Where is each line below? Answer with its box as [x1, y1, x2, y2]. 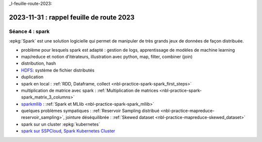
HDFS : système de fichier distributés [21, 67, 95, 73]
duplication [21, 74, 44, 80]
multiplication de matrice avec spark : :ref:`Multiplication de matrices [21, 87, 159, 93]
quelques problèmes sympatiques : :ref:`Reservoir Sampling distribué [21, 108, 160, 114]
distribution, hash [21, 60, 56, 66]
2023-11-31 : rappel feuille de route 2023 [9, 13, 135, 21]
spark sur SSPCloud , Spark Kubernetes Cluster [21, 128, 115, 134]
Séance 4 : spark [9, 28, 50, 35]
